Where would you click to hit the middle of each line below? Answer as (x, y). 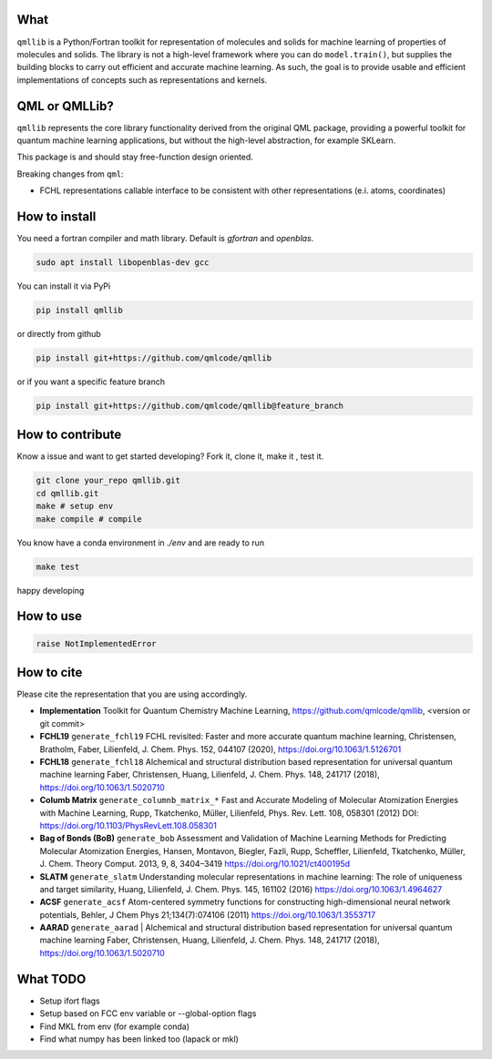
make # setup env (75, 506)
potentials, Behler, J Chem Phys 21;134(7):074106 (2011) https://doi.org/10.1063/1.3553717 (208, 914)
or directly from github (59, 334)
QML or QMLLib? (65, 106)
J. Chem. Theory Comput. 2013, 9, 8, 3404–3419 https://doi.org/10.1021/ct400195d (195, 864)
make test (58, 566)
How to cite (50, 672)
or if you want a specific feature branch (91, 382)
